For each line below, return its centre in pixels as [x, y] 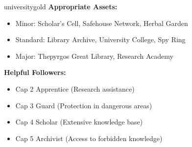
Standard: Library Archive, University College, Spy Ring [100, 39]
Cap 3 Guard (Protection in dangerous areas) [84, 105]
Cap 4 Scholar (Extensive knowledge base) [79, 122]
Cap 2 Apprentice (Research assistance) [75, 88]
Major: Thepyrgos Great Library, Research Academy [94, 56]
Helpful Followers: [35, 72]
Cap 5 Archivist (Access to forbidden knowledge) [89, 138]
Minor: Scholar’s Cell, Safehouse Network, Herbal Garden [102, 23]
